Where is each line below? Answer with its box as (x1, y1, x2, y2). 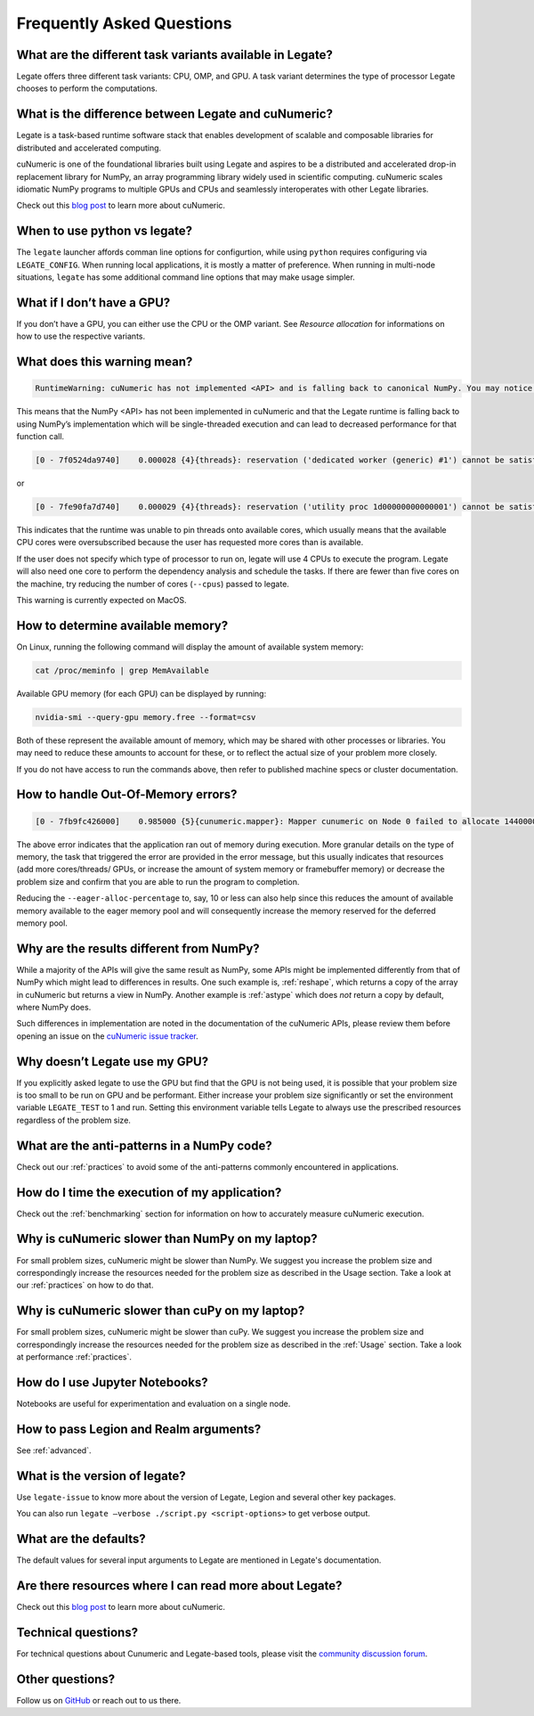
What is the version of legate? (16, 1468, 186, 1483)
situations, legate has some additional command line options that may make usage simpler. (16, 272, 355, 282)
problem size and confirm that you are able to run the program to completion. (16, 876, 300, 887)
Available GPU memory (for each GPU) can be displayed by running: (16, 688, 267, 699)
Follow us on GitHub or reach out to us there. (16, 1695, 182, 1705)
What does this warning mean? (16, 355, 193, 370)
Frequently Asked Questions (16, 13, 232, 33)
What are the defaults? (16, 1531, 146, 1546)
